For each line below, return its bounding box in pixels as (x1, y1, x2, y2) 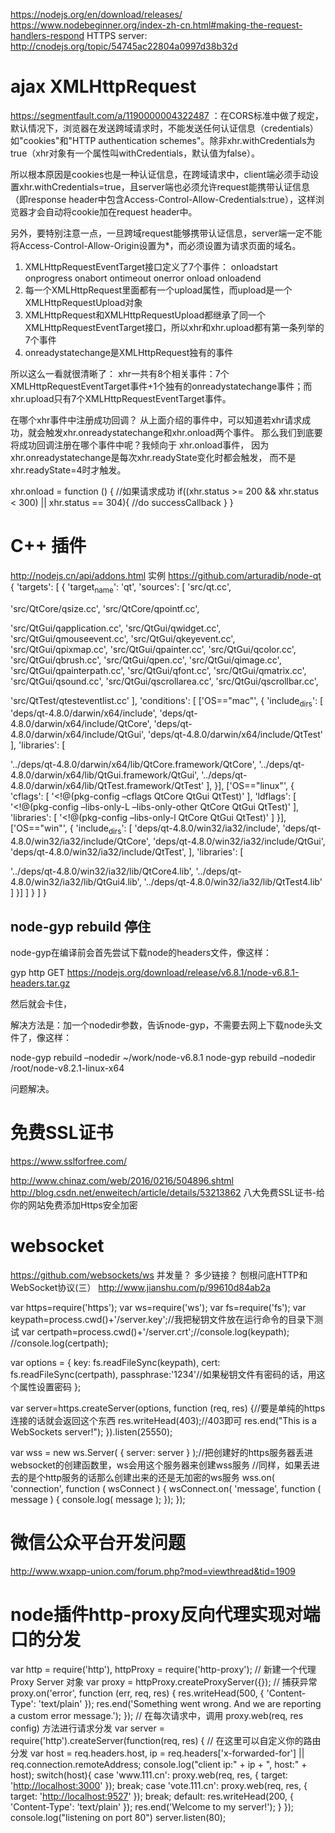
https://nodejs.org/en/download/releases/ (10, 9, 183, 20)
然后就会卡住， (10, 998, 72, 1010)
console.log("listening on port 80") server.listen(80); (10, 1811, 227, 1823)
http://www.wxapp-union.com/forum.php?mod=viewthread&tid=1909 (10, 1565, 296, 1577)
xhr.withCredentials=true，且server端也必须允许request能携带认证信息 (18, 180, 310, 193)
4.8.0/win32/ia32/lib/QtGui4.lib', (10, 876, 142, 888)
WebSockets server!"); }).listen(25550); (10, 1425, 173, 1438)
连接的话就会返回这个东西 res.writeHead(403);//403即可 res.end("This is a (10, 1414, 317, 1426)
